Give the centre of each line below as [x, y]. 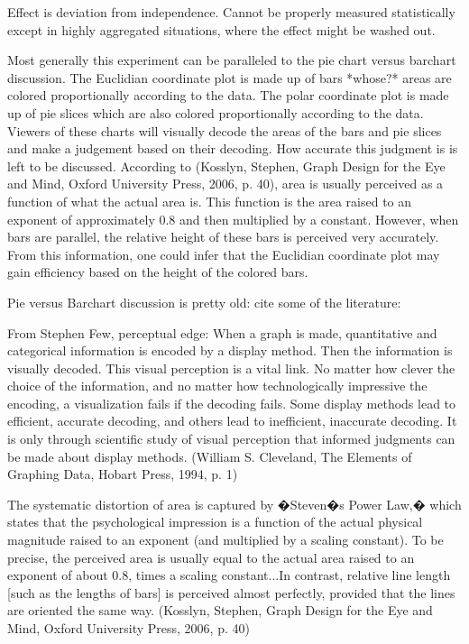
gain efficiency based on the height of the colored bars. [158, 272]
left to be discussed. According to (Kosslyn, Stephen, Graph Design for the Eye [226, 166]
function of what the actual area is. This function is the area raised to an [210, 201]
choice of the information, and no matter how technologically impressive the [217, 386]
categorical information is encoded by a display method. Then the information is [230, 350]
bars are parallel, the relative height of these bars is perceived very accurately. [223, 237]
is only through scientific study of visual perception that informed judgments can [231, 439]
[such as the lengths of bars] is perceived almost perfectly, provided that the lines [231, 592]
